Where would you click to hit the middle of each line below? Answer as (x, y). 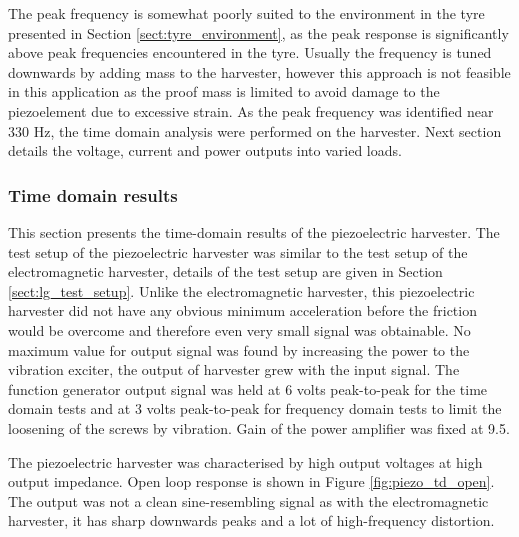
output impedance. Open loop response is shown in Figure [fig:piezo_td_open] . (251, 481)
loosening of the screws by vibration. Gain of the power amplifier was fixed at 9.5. (259, 427)
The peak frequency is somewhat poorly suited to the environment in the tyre (246, 13)
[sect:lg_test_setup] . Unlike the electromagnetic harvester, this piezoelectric (241, 290)
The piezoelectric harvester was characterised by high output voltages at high (245, 461)
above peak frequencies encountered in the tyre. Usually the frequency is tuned (250, 52)
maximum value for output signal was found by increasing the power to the (239, 349)
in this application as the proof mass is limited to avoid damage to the (224, 91)
